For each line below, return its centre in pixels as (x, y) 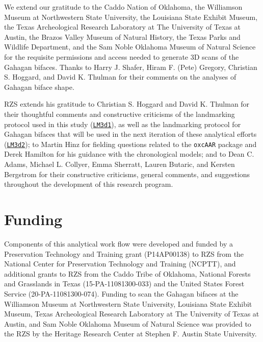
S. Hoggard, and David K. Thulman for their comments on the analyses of (120, 77)
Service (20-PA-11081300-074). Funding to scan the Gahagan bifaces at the (121, 293)
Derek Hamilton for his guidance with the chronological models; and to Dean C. (129, 154)
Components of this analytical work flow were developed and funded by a (119, 243)
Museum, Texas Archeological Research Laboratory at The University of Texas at (132, 314)
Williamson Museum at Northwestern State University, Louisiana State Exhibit (128, 303)
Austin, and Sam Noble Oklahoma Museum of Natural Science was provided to (128, 323)
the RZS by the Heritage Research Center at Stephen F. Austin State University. (130, 334)
